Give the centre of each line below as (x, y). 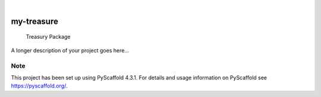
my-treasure (35, 21)
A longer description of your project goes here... (70, 50)
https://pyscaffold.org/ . (39, 86)
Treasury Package (48, 37)
